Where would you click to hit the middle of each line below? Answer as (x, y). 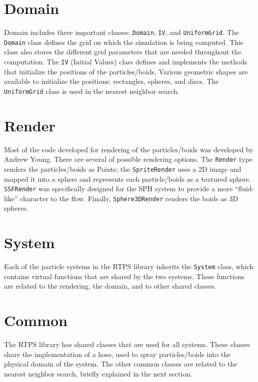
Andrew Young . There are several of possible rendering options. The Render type (128, 159)
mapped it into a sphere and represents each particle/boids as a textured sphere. (127, 179)
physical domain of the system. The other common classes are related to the (121, 364)
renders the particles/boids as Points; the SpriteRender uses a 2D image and (123, 169)
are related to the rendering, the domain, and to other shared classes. (110, 286)
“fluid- (244, 189)
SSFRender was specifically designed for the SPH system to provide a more (118, 189)
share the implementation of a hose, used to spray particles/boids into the (117, 354)
